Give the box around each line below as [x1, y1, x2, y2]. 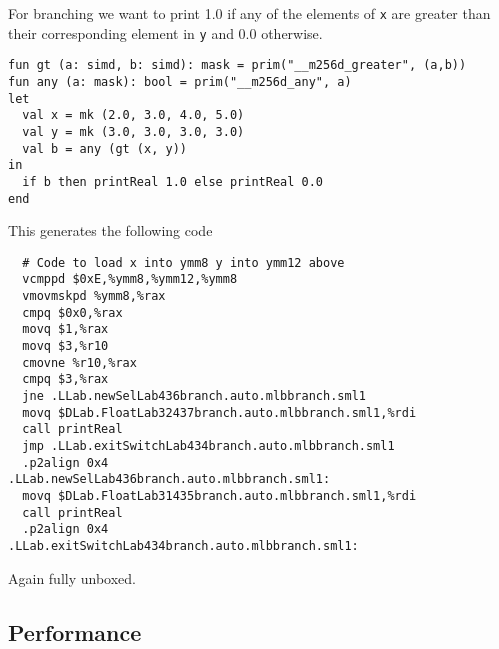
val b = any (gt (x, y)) [22, 141, 187, 156]
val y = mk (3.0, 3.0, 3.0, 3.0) [22, 124, 245, 139]
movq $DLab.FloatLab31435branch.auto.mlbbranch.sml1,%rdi [22, 489, 417, 503]
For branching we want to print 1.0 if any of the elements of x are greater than [8, 3, 491, 23]
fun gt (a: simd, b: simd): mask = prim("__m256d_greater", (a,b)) [8, 58, 467, 73]
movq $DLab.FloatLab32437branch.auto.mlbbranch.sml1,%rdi [22, 405, 417, 420]
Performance [8, 616, 142, 647]
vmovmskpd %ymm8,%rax [22, 289, 166, 304]
